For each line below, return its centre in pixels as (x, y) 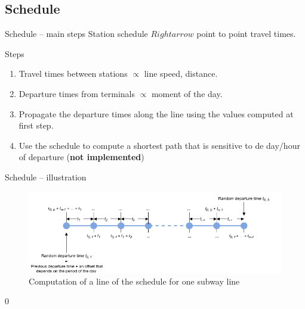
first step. (36, 125)
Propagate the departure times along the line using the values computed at (156, 113)
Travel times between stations (73, 74)
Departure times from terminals (77, 93)
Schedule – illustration (46, 177)
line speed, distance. (181, 74)
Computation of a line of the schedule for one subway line (134, 281)
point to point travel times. (246, 34)
